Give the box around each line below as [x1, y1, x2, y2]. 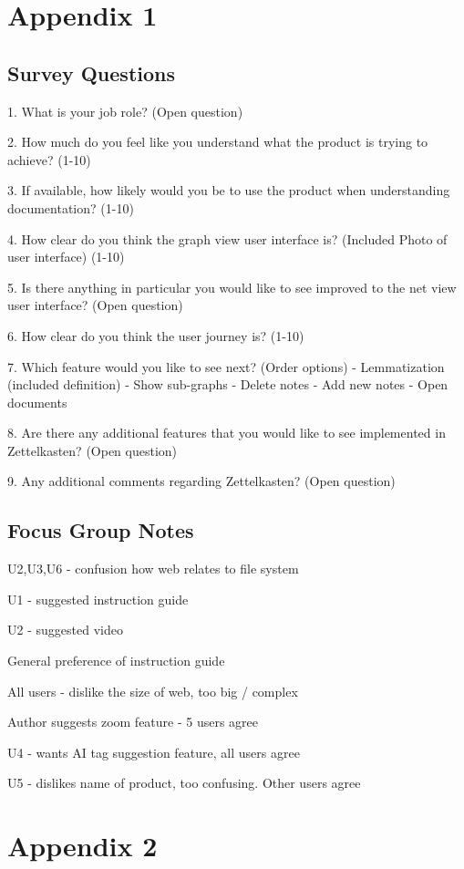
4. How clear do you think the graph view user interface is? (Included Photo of [7, 229, 448, 248]
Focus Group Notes [7, 516, 194, 544]
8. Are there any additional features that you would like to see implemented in [7, 423, 446, 442]
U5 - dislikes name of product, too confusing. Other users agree [7, 773, 361, 792]
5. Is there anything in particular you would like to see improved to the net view [7, 277, 457, 296]
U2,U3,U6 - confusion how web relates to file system [7, 559, 299, 578]
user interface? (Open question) [7, 295, 183, 315]
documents [7, 392, 67, 411]
